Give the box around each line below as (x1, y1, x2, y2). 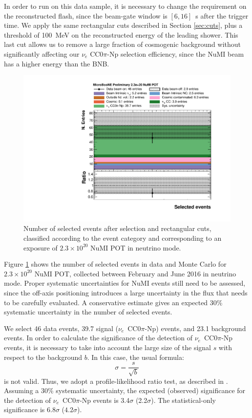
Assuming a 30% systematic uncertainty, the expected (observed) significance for (4, 385, 246, 396)
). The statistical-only (151, 395, 216, 405)
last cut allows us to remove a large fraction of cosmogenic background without (4, 39, 241, 49)
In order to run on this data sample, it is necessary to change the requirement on (4, 1, 247, 11)
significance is (4, 404, 45, 415)
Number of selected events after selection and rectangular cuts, (23, 223, 211, 233)
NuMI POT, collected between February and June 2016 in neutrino (34, 268, 236, 278)
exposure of (23, 242, 58, 252)
